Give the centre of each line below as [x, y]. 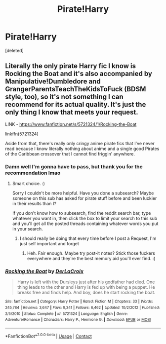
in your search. [27, 229]
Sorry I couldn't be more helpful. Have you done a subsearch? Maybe [83, 193]
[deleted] [14, 50]
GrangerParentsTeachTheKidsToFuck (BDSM [76, 89]
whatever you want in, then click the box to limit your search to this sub [85, 219]
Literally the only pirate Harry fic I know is [70, 66]
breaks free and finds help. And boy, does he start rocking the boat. [86, 293]
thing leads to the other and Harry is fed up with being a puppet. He [86, 287]
